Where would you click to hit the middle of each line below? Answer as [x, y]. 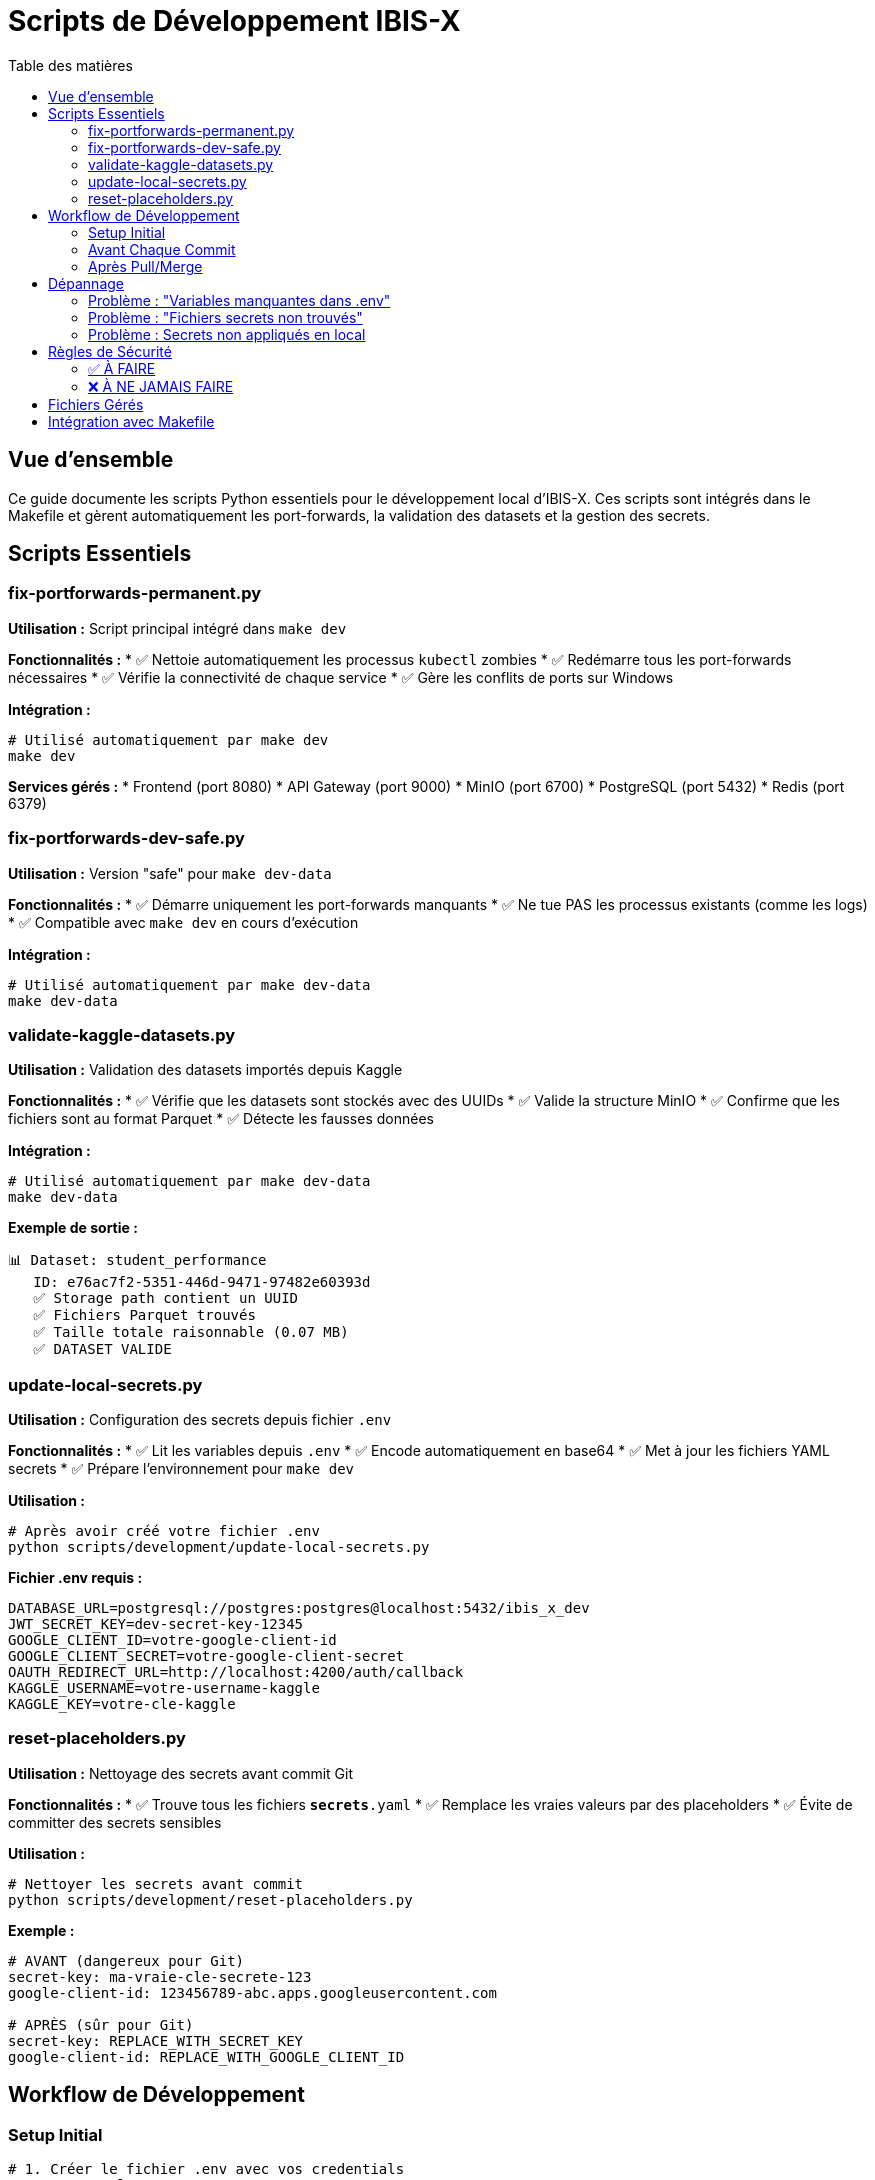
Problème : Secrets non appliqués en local [227, 334]
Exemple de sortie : [73, 1228]
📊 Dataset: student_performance [137, 1260]
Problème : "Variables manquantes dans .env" [239, 300]
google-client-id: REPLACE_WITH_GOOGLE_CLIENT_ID [206, 2056]
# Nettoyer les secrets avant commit [156, 1883]
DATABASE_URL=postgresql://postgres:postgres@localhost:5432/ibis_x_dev [299, 1608]
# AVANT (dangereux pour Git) [126, 1960]
